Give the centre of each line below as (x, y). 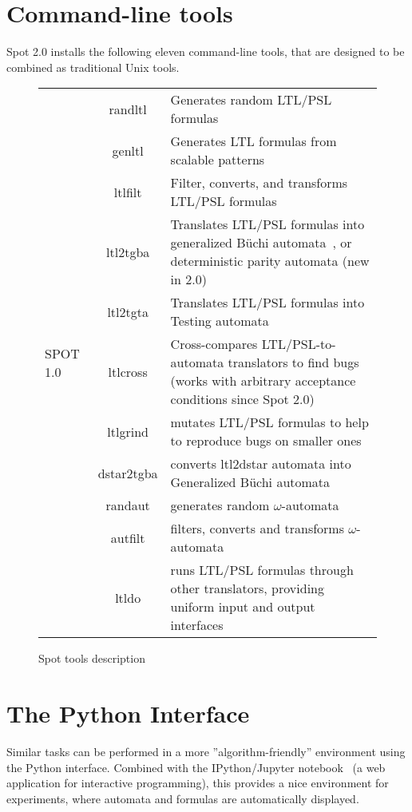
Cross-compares (214, 344)
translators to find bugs (293, 362)
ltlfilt (128, 192)
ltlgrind (128, 431)
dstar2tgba (128, 473)
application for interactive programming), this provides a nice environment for (198, 783)
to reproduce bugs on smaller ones (266, 441)
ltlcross (128, 371)
